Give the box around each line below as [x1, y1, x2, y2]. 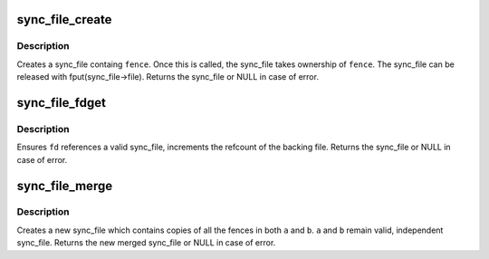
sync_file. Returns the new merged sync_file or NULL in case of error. [16, 237, 276, 248]
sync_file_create [16, 12, 112, 27]
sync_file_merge [16, 177, 113, 194]
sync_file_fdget [16, 95, 106, 110]
